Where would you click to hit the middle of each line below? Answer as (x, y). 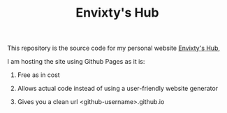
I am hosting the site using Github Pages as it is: (76, 62)
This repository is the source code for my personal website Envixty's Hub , (114, 48)
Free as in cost (39, 75)
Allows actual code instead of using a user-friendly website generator (118, 89)
